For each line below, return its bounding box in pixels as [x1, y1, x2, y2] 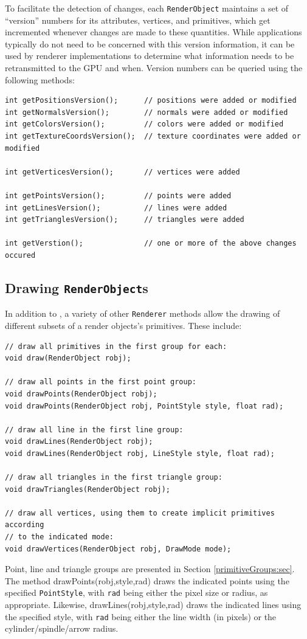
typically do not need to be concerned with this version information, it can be [5, 37, 295, 50]
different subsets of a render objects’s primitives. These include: [5, 319, 242, 331]
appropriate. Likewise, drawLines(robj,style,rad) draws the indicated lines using [5, 598, 302, 611]
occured [5, 250, 36, 260]
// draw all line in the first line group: [5, 425, 184, 434]
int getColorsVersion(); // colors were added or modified [5, 120, 284, 129]
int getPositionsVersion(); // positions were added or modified [5, 96, 297, 105]
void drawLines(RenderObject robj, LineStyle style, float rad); [5, 449, 275, 458]
